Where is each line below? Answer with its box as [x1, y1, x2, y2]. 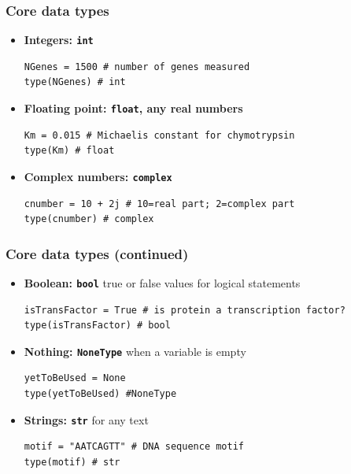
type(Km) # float [24, 145, 115, 157]
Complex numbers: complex [24, 168, 172, 184]
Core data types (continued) [6, 243, 189, 263]
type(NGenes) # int [24, 76, 126, 88]
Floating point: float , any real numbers [24, 100, 243, 117]
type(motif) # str [24, 456, 120, 468]
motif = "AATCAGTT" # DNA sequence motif [24, 441, 244, 453]
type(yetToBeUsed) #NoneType [24, 388, 177, 400]
